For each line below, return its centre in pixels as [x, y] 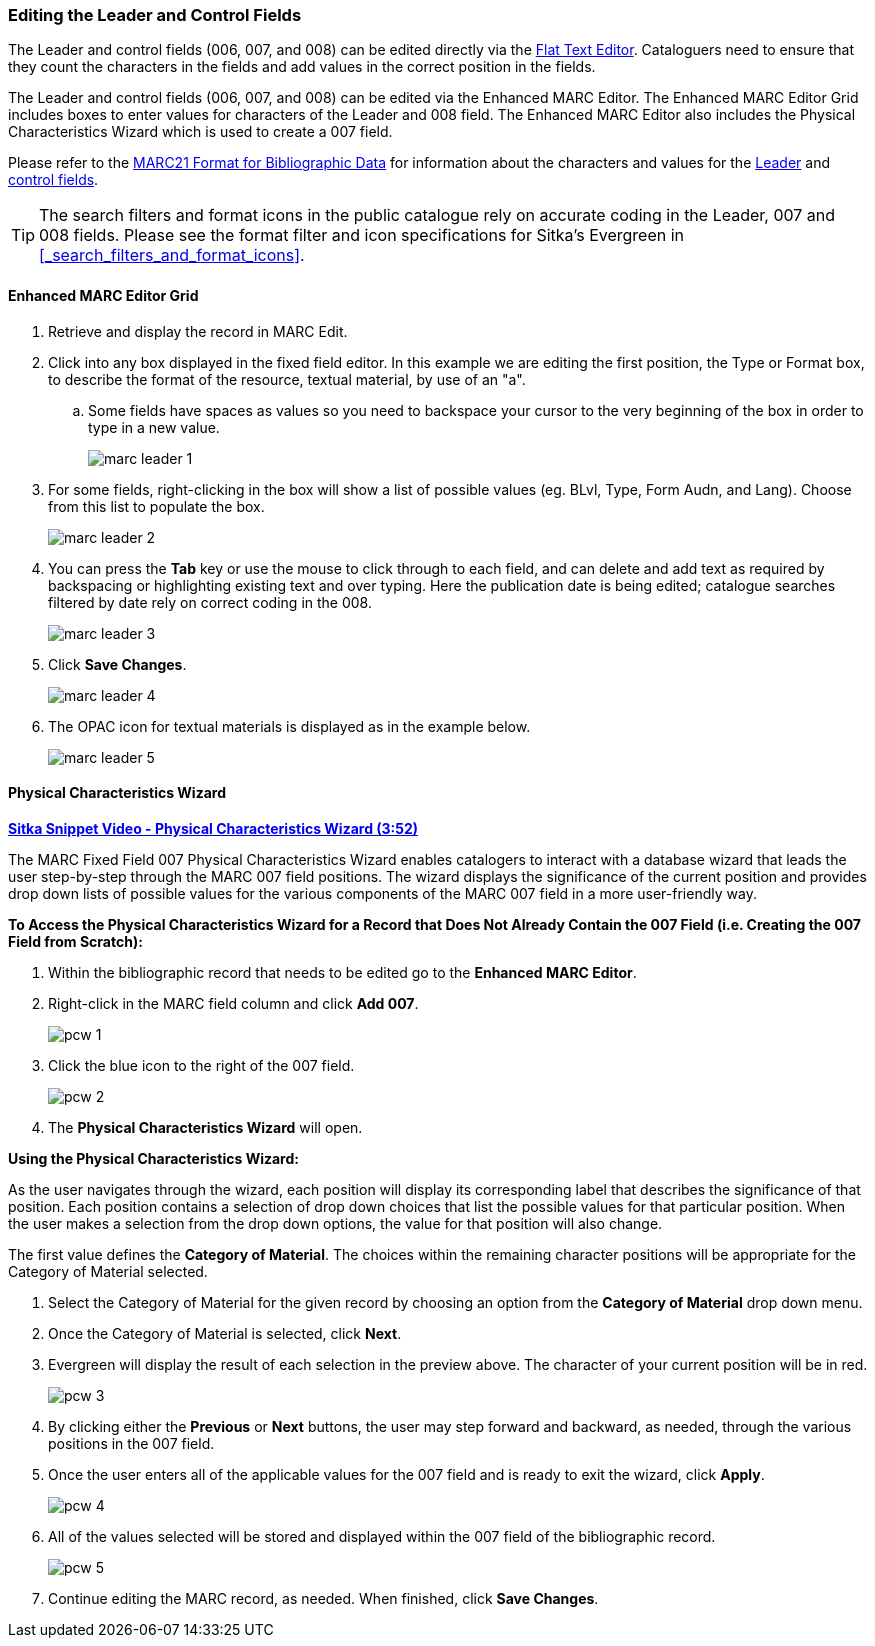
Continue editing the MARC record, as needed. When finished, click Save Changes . [323, 1598]
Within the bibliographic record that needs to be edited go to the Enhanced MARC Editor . [342, 972]
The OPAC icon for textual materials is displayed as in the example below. [289, 726]
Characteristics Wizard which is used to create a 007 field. [200, 132]
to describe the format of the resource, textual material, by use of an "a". [287, 379]
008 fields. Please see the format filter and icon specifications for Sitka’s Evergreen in [362, 235]
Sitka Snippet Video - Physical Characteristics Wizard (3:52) [213, 828]
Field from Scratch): [75, 941]
